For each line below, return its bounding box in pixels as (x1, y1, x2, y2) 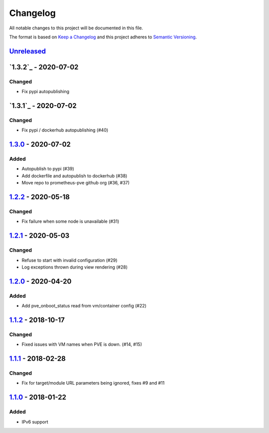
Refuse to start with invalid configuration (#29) (21, 257, 118, 263)
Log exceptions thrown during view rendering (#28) (21, 264, 128, 270)
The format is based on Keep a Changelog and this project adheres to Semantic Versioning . (9, 34, 197, 40)
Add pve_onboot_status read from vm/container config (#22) (21, 303, 147, 309)
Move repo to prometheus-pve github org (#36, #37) (21, 180, 130, 186)
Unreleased (9, 47, 46, 55)
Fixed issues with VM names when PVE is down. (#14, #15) (21, 341, 142, 347)
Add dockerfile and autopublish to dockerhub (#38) (21, 172, 128, 179)
